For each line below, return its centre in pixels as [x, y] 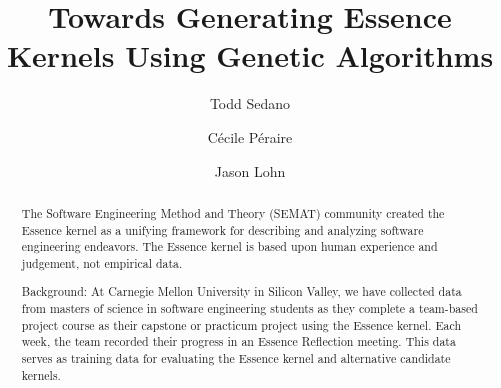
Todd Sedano [250, 103]
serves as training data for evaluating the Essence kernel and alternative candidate [236, 358]
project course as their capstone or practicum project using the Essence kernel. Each [241, 324]
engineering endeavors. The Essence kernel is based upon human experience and [229, 246]
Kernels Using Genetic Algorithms [250, 55]
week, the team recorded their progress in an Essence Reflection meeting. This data [238, 341]
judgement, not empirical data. [102, 262]
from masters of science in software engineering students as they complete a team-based [249, 308]
